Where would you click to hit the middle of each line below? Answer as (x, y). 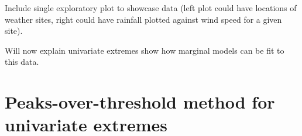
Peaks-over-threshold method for (140, 102)
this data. (22, 62)
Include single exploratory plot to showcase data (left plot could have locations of (151, 8)
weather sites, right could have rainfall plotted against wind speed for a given (143, 19)
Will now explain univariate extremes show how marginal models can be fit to (145, 50)
